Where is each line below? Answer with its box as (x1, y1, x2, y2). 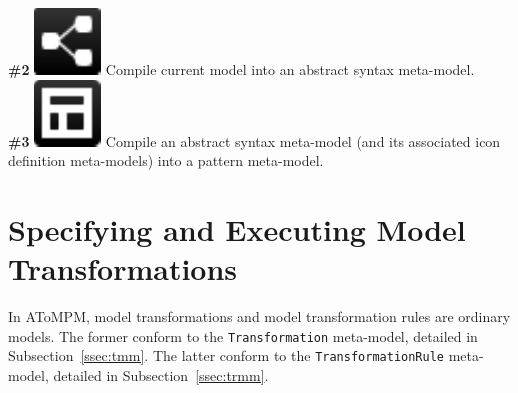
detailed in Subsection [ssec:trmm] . (53, 365, 269, 385)
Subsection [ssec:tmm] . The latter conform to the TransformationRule (8, 345, 444, 366)
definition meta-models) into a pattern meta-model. (8, 150, 324, 171)
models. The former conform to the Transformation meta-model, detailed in (8, 325, 478, 346)
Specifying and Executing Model (8, 208, 466, 249)
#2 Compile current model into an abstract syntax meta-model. (8, 59, 475, 79)
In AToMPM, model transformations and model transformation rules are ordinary (8, 306, 511, 327)
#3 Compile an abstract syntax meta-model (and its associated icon (8, 130, 501, 151)
